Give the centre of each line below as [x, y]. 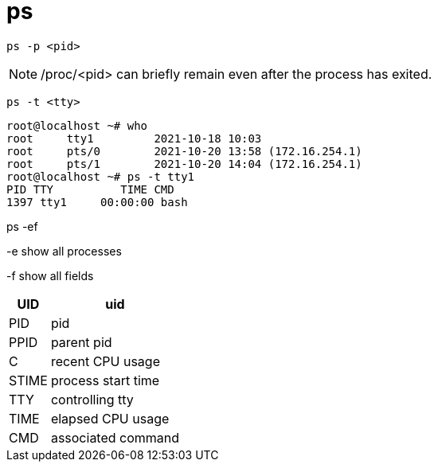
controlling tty [92, 399]
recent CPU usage [105, 361]
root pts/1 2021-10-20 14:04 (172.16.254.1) [184, 164]
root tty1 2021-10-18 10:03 [134, 138]
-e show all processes [64, 251]
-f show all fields [50, 275]
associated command [115, 437]
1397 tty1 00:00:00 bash [97, 202]
